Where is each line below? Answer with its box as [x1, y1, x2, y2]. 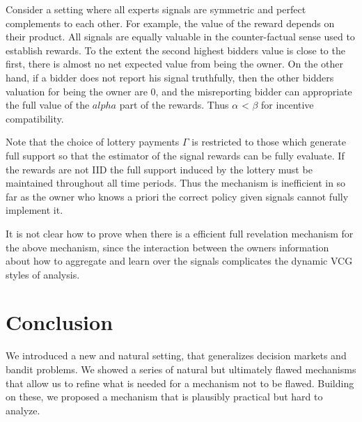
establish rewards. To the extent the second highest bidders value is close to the [6, 42, 345, 57]
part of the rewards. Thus [119, 97, 229, 112]
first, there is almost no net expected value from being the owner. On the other [6, 56, 343, 71]
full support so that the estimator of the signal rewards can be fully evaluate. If [6, 148, 345, 162]
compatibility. [6, 111, 64, 125]
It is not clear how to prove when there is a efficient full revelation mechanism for [6, 226, 354, 240]
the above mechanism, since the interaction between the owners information [6, 240, 329, 254]
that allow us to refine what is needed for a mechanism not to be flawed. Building [6, 375, 354, 390]
